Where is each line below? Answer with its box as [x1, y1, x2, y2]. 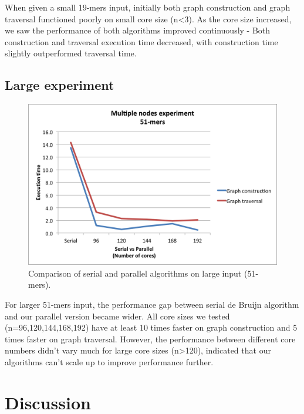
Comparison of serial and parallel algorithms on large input [28, 267, 242, 279]
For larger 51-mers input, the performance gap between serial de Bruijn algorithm [5, 298, 299, 311]
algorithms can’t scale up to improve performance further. [5, 356, 214, 368]
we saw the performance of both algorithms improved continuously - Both [5, 24, 271, 36]
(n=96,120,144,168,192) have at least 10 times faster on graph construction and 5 [5, 321, 298, 334]
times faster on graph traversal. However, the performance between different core [5, 332, 296, 345]
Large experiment [5, 76, 114, 94]
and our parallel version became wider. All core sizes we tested [5, 309, 230, 322]
